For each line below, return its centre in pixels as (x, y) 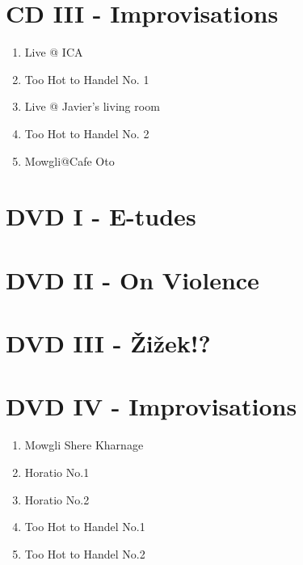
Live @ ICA (54, 52)
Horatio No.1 (57, 472)
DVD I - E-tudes (101, 216)
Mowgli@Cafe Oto (69, 160)
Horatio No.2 (57, 499)
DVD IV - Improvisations (151, 406)
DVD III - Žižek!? (108, 343)
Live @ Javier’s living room (92, 106)
